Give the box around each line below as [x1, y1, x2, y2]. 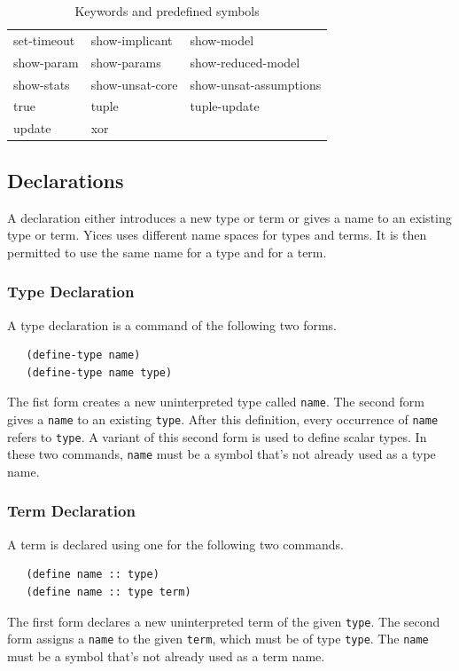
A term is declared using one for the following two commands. [7, 534, 344, 553]
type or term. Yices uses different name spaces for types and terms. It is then [7, 225, 427, 244]
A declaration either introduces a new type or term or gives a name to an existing [7, 208, 452, 226]
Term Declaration [7, 500, 136, 522]
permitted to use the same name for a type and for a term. [7, 242, 327, 261]
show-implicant [90, 30, 173, 49]
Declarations [7, 166, 124, 193]
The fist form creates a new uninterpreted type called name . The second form [7, 392, 424, 411]
